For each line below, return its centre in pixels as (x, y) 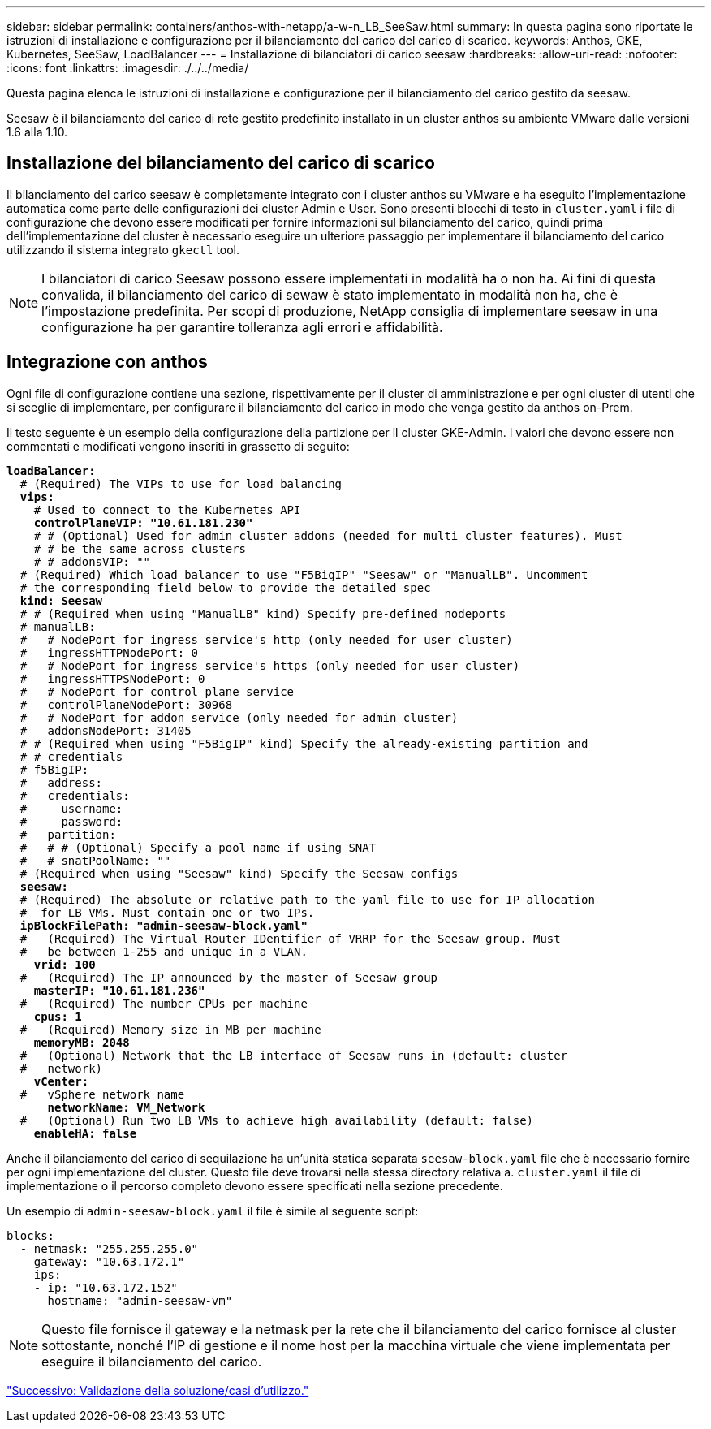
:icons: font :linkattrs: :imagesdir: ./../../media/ (128, 68)
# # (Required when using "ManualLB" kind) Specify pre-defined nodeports (263, 613)
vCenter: (61, 1081)
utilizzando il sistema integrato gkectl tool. (123, 249)
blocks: (31, 1235)
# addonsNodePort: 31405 (106, 730)
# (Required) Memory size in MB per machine (170, 1029)
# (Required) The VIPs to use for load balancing (181, 484)
